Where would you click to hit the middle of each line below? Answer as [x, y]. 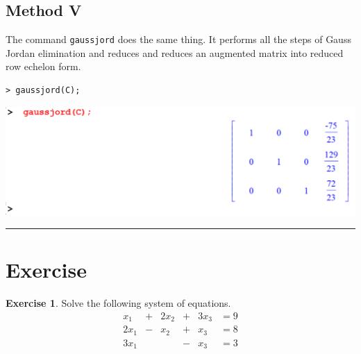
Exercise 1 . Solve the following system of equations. [118, 303]
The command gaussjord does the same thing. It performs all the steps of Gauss [178, 39]
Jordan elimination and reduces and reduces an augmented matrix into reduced [175, 52]
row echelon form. [43, 66]
